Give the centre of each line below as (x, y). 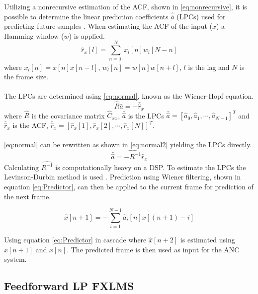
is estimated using (208, 240)
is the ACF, (30, 125)
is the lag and (209, 67)
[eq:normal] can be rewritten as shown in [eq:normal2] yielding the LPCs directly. (128, 145)
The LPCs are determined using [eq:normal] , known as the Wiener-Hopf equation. (129, 96)
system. (15, 259)
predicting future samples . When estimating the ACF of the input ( (108, 26)
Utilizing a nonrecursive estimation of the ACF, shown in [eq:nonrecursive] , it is (126, 6)
